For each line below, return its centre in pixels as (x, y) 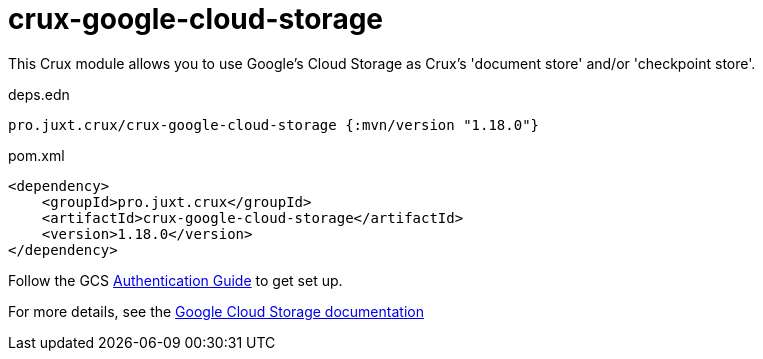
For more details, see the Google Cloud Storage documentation (216, 311)
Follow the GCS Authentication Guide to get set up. (175, 280)
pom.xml (36, 155)
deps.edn (39, 94)
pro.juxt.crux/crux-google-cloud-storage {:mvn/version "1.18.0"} (274, 124)
